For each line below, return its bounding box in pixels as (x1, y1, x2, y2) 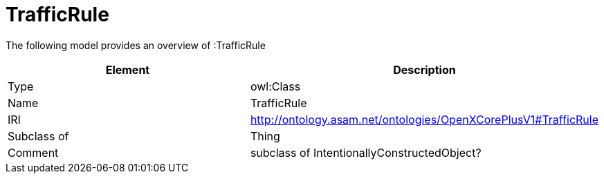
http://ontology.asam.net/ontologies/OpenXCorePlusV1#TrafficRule (250, 112, 598, 126)
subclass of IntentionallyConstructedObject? (250, 145, 482, 160)
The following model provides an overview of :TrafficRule (6, 39, 266, 51)
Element (105, 62, 150, 77)
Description (393, 62, 456, 77)
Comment (8, 145, 59, 160)
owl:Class (250, 79, 301, 93)
